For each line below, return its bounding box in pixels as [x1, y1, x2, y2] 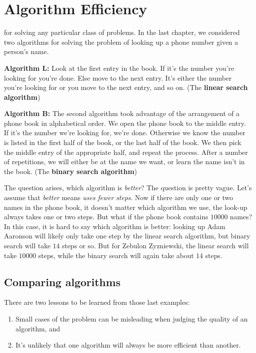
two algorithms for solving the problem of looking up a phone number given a [4, 36, 238, 47]
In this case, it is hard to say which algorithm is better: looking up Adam [4, 221, 225, 231]
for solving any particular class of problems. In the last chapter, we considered [4, 27, 240, 37]
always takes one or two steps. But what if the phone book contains [4, 211, 208, 222]
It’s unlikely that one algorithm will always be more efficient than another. [15, 340, 241, 350]
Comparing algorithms [4, 274, 121, 289]
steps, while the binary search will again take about [38, 250, 194, 260]
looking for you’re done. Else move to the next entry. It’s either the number [4, 72, 232, 83]
